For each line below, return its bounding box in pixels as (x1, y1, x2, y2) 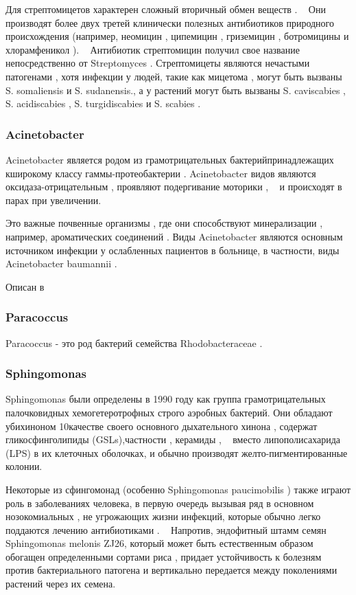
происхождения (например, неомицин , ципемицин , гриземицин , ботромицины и (5, 29, 349, 43)
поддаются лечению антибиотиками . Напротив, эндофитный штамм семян (5, 522, 327, 537)
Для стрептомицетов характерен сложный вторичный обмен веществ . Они (5, 2, 326, 16)
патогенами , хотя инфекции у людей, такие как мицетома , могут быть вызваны (5, 69, 342, 83)
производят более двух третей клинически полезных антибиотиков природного (5, 15, 335, 30)
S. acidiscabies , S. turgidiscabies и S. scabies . (5, 96, 201, 111)
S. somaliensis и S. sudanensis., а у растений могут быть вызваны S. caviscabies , (5, 82, 346, 97)
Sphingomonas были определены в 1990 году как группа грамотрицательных (5, 392, 326, 406)
